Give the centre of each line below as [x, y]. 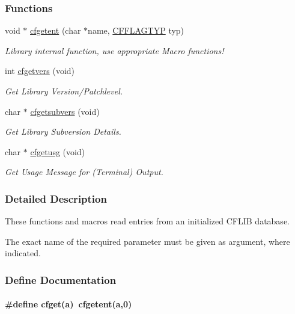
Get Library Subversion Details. [63, 131]
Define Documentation [61, 279]
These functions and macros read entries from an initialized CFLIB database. [147, 221]
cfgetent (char [56, 30]
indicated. [23, 253]
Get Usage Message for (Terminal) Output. [84, 172]
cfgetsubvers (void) [65, 111]
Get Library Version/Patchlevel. [64, 91]
